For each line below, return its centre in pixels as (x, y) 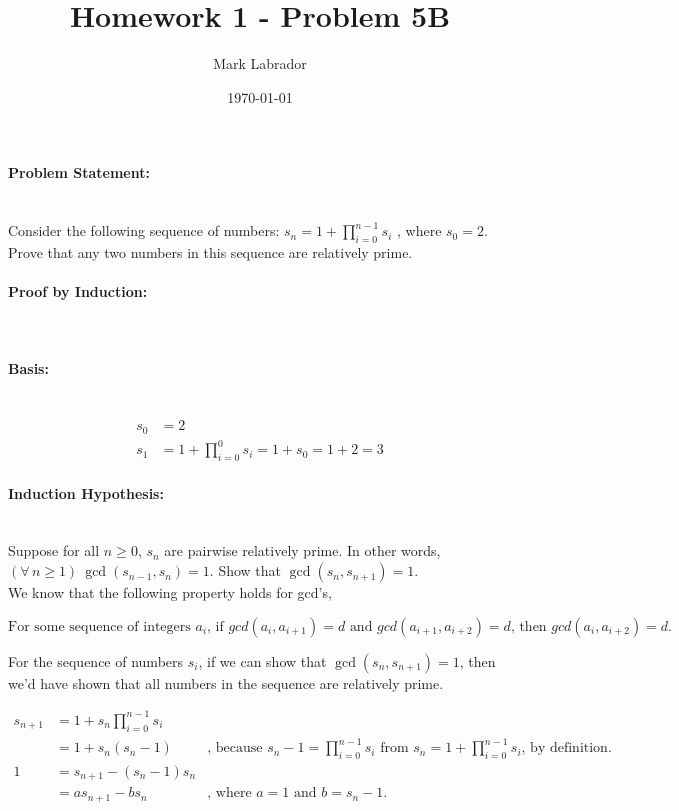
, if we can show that (262, 660)
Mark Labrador (260, 63)
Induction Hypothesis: (86, 492)
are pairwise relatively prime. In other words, (302, 550)
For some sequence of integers (99, 626)
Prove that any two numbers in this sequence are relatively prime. (210, 251)
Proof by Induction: (78, 291)
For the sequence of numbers (96, 660)
